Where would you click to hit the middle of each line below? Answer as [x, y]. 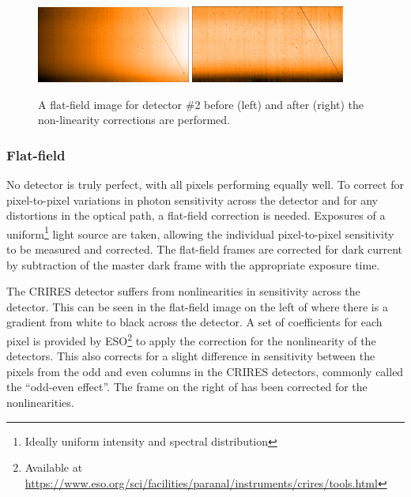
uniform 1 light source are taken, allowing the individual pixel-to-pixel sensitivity [200, 232]
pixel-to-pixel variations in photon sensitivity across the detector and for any [192, 200]
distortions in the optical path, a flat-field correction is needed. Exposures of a [196, 215]
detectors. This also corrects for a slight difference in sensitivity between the [191, 356]
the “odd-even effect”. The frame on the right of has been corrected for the [187, 387]
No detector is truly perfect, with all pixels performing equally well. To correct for [205, 184]
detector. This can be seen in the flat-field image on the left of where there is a [197, 306]
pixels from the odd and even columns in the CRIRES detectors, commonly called [205, 371]
